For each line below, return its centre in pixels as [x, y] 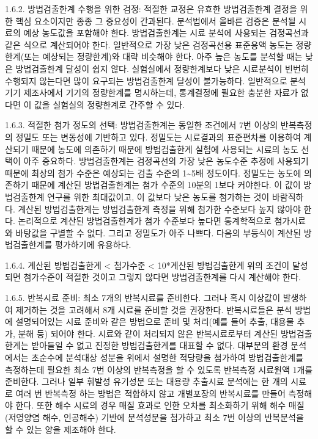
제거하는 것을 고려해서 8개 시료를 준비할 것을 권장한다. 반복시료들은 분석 [154, 309]
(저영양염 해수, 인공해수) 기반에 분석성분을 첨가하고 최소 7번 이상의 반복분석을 [154, 417]
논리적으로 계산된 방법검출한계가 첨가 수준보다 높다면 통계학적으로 [145, 221]
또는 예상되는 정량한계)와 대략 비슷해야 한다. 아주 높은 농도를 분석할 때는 [163, 56]
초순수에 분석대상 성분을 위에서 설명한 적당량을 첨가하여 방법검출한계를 [168, 357]
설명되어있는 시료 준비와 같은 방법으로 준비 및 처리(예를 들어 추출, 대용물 [155, 321]
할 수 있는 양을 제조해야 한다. [61, 429]
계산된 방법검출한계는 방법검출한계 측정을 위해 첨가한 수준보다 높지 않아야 [159, 209]
